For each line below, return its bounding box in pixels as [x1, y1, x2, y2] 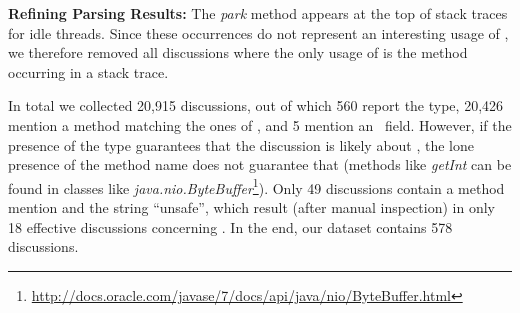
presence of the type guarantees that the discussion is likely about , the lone [8, 134, 475, 155]
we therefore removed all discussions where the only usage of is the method [8, 42, 468, 63]
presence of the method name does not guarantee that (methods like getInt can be [8, 154, 512, 175]
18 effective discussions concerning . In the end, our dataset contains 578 [8, 216, 453, 237]
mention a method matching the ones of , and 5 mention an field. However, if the [8, 114, 512, 135]
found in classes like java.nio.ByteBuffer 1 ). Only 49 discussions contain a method [8, 174, 505, 198]
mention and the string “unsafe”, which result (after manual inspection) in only [8, 197, 495, 217]
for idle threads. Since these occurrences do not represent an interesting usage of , [8, 22, 509, 43]
